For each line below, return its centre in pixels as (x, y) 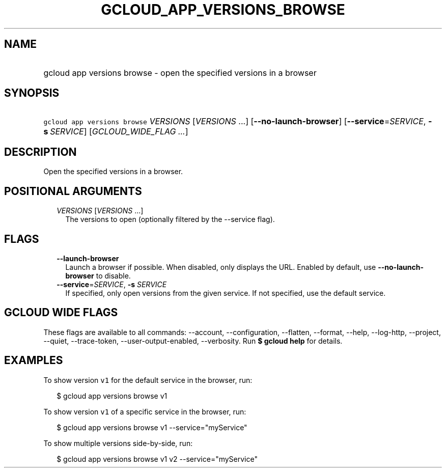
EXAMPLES (34, 360)
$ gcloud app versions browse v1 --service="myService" (152, 427)
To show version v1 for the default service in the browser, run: (148, 380)
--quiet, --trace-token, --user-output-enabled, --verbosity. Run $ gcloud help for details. (193, 341)
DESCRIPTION (40, 152)
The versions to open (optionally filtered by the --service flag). (170, 219)
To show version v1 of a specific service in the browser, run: (145, 411)
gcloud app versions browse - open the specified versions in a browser (180, 73)
